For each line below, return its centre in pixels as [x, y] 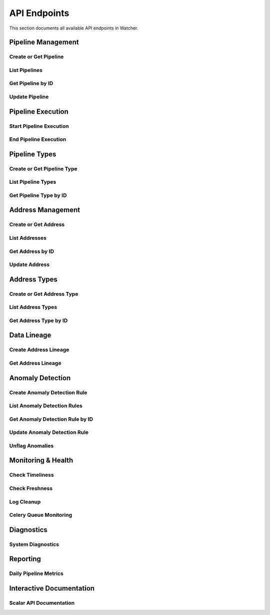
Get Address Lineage [35, 363]
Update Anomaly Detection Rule [49, 432]
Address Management [44, 210]
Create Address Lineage [39, 350]
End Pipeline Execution [38, 139]
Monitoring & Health [41, 460]
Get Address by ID [32, 251]
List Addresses [28, 238]
